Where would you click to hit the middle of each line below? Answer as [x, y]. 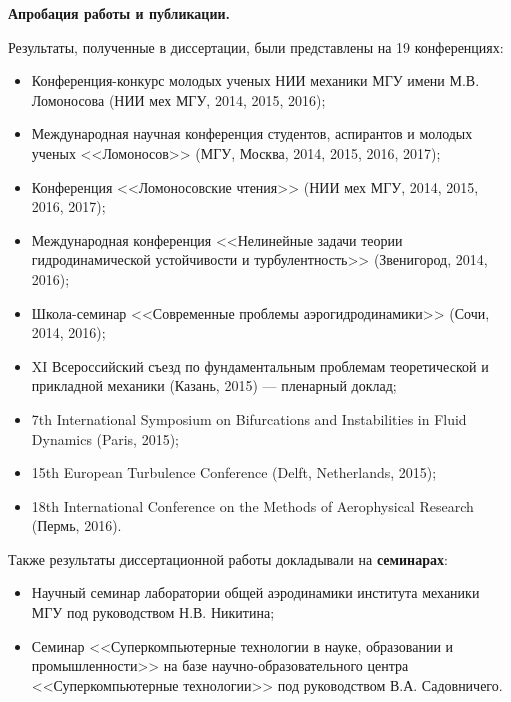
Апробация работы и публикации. [119, 13]
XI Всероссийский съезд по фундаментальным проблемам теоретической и [260, 365]
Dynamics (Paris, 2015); [105, 438]
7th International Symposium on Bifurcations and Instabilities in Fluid [249, 418]
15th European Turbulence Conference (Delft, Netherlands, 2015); [234, 472]
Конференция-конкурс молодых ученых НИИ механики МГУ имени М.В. [255, 80]
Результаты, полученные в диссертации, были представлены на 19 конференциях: [256, 46]
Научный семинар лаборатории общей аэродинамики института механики [255, 592]
